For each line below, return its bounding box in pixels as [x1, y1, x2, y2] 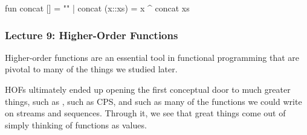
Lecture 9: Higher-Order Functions [5, 27, 178, 42]
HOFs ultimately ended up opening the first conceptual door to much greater [5, 83, 291, 95]
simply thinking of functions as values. [5, 118, 147, 131]
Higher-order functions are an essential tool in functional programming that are [5, 51, 300, 63]
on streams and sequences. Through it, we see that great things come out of [5, 107, 286, 119]
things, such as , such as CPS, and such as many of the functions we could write [5, 95, 302, 107]
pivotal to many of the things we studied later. [5, 63, 178, 75]
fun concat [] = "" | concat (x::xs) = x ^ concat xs [5, 2, 190, 14]
